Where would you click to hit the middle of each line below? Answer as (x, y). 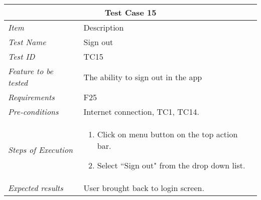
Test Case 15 (130, 12)
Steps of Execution (41, 150)
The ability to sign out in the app (143, 77)
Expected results (36, 188)
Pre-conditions (33, 112)
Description (104, 27)
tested (18, 82)
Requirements (31, 97)
